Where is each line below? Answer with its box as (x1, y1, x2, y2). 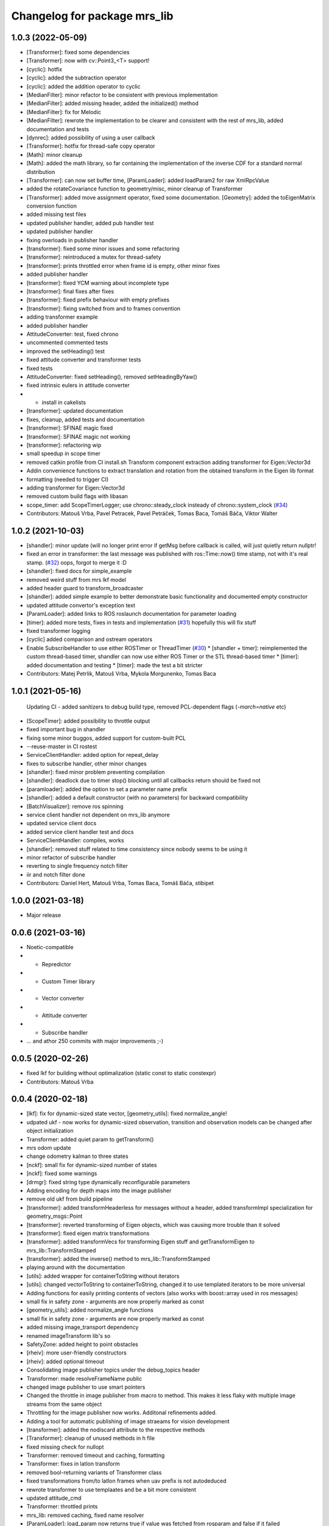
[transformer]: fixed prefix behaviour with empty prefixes (26, 296, 170, 303)
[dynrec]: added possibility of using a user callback (26, 134, 155, 141)
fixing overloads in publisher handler (26, 236, 119, 244)
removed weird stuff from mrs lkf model (26, 576, 126, 583)
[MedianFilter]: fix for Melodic (26, 108, 102, 115)
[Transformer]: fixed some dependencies (26, 49, 130, 56)
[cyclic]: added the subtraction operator (26, 74, 127, 82)
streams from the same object (26, 1400, 102, 1408)
